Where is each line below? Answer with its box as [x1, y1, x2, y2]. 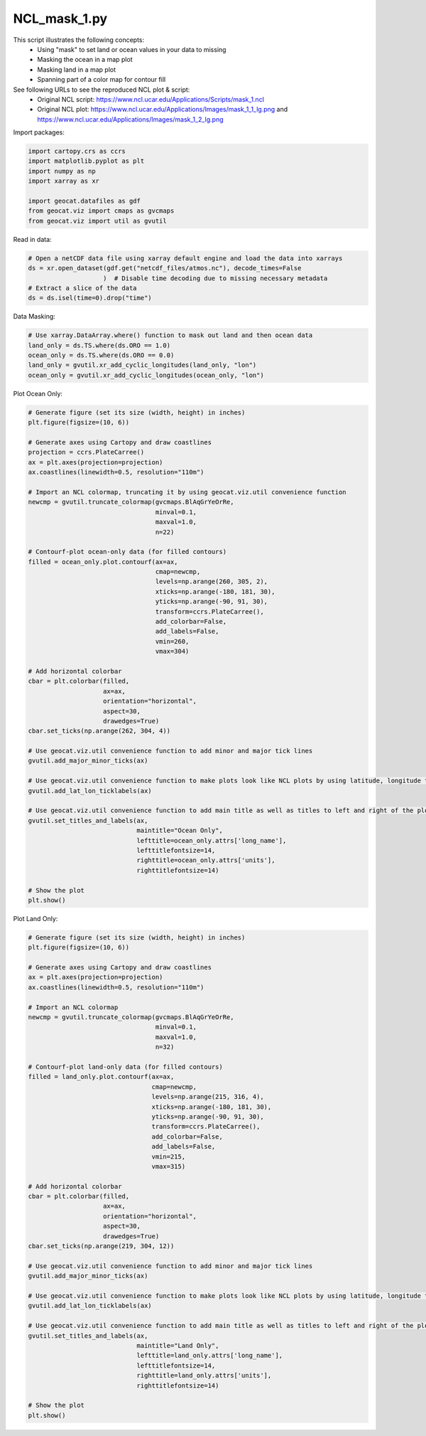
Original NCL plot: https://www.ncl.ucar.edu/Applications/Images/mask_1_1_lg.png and [37, 105, 288, 114]
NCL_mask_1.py [13, 11, 108, 26]
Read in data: [13, 235, 53, 243]
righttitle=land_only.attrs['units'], [136, 1371, 272, 1380]
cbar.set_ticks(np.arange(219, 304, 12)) [28, 1242, 175, 1250]
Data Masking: [13, 312, 56, 321]
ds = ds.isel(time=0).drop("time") [28, 294, 152, 302]
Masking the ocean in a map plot [37, 55, 133, 64]
